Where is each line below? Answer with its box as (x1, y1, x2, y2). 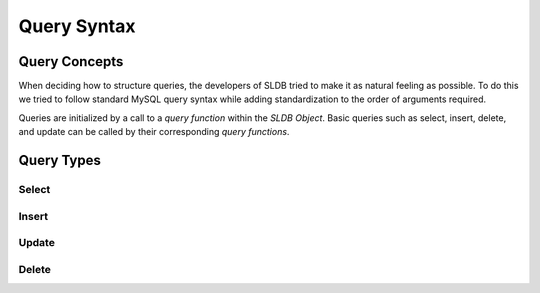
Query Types (18, 152, 102, 169)
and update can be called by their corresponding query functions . (18, 126, 290, 138)
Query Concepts (18, 53, 124, 70)
